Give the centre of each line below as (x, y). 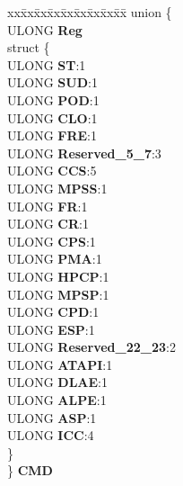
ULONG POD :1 (53, 99)
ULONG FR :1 (48, 206)
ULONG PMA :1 (55, 259)
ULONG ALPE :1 (57, 400)
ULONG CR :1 (48, 224)
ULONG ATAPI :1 (60, 364)
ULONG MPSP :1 (58, 294)
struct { (29, 47)
